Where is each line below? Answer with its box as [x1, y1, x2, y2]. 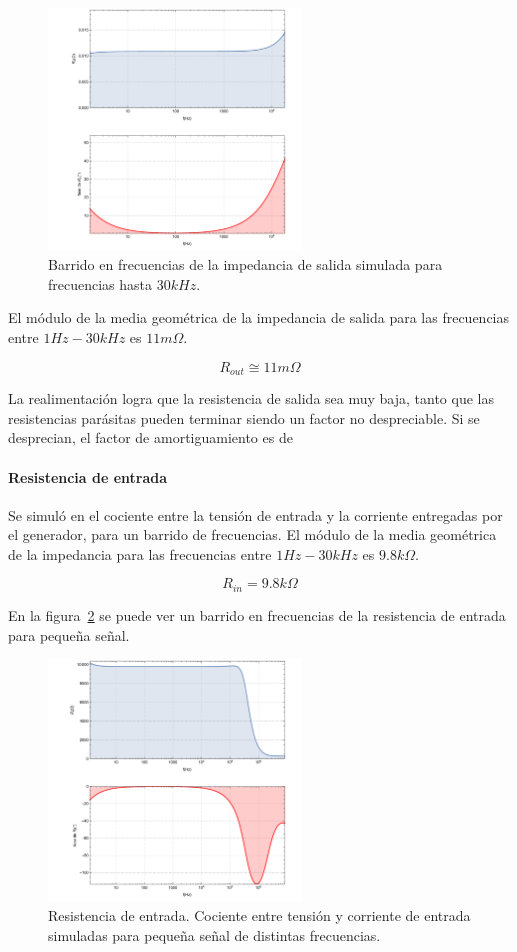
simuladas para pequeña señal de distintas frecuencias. [48, 925, 381, 946]
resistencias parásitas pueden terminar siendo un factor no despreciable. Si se [8, 407, 480, 428]
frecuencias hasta [48, 273, 153, 294]
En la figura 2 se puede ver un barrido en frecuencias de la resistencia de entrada [8, 604, 506, 625]
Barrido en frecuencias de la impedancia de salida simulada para [48, 254, 443, 275]
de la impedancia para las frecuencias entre [8, 543, 272, 564]
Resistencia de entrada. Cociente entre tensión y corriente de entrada [48, 905, 471, 926]
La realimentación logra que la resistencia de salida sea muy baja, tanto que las [8, 388, 494, 409]
